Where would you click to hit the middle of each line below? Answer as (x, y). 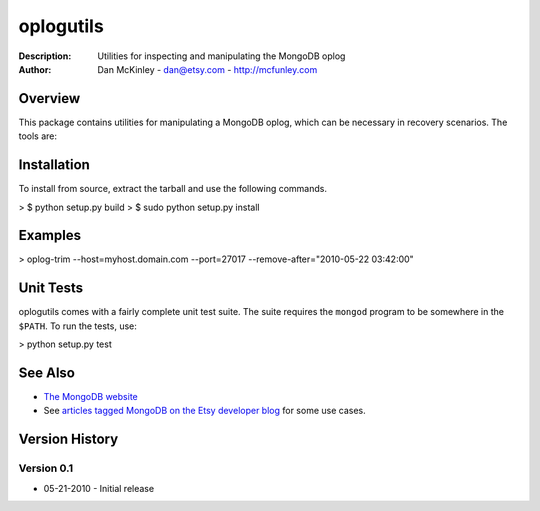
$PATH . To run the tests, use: (77, 326)
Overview (49, 98)
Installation (54, 165)
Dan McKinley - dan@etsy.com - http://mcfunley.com (207, 69)
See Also (46, 372)
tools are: (38, 136)
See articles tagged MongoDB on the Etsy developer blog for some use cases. (205, 411)
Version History (68, 439)
